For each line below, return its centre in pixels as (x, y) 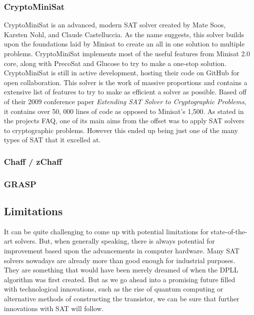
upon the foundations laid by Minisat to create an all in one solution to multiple (124, 44)
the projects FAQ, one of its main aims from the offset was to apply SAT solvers (124, 121)
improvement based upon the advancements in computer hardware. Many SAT (122, 251)
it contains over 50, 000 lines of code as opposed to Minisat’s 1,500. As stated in (124, 111)
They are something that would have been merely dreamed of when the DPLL (121, 270)
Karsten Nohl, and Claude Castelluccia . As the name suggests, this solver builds (124, 34)
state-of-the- (229, 231)
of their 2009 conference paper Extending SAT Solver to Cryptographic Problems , (125, 101)
